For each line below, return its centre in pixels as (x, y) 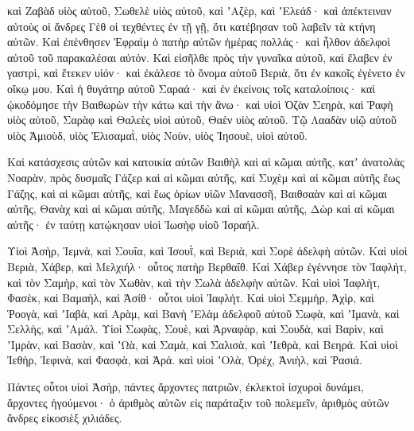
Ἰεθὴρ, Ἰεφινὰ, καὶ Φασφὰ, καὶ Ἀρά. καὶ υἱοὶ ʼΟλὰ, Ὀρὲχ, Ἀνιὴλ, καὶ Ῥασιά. (185, 360)
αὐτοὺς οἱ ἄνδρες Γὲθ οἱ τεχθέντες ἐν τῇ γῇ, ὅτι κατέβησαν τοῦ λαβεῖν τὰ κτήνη (192, 26)
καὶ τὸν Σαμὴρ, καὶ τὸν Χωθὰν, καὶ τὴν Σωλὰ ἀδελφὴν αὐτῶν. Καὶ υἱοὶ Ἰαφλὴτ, (194, 282)
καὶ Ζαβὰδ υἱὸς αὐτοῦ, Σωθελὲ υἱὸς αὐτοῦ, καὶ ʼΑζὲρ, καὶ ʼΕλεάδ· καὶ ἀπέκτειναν (199, 10)
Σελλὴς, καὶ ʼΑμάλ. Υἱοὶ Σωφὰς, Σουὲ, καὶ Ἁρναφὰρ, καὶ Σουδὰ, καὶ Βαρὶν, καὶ (195, 329)
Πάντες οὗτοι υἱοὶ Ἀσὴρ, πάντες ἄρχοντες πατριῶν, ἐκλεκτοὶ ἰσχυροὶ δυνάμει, (186, 387)
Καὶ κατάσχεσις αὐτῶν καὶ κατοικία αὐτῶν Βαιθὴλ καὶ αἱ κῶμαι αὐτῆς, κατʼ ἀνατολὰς (206, 162)
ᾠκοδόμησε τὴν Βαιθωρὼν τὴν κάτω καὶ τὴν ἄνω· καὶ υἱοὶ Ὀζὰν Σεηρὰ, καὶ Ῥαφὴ (200, 104)
